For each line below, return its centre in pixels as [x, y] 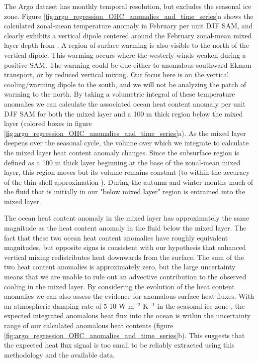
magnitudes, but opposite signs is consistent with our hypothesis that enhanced [125, 247]
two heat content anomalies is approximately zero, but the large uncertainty [120, 267]
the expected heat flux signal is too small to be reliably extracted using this [119, 345]
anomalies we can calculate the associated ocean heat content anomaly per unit [125, 103]
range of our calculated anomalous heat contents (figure [89, 325]
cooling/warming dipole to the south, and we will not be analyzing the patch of [125, 84]
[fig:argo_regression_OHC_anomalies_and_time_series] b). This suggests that [125, 335]
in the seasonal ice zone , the [201, 305]
